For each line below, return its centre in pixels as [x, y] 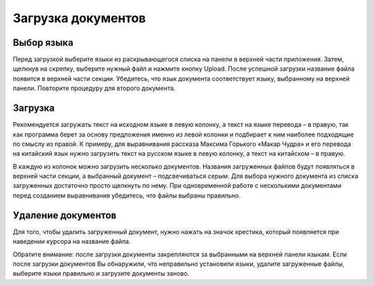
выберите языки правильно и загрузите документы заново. [101, 274]
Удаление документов [65, 215]
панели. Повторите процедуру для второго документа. [94, 88]
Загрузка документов [79, 18]
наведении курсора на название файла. [72, 242]
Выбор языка [43, 43]
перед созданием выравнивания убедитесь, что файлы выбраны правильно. [127, 195]
